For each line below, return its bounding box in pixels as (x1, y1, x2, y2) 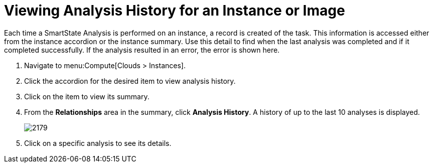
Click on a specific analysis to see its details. (24, 138, 172, 147)
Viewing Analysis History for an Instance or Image (4, 2, 345, 19)
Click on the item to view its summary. (24, 92, 150, 101)
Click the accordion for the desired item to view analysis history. (24, 76, 236, 85)
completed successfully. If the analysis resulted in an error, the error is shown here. (4, 45, 280, 54)
